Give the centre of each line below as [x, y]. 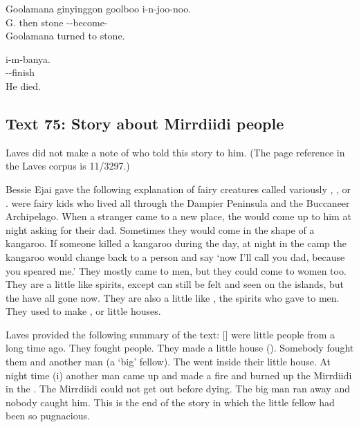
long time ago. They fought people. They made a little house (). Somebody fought [180, 348]
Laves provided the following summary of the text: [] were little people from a [171, 334]
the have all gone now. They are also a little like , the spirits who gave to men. [173, 297]
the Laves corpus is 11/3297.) [68, 166]
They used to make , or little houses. [83, 311]
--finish [20, 72]
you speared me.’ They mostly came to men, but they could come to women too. [176, 270]
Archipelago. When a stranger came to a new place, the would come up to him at [178, 216]
